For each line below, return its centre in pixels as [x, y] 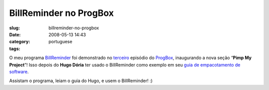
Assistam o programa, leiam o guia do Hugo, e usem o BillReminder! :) [81, 81]
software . [19, 72]
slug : [14, 28]
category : [20, 42]
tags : [15, 48]
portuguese [60, 42]
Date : [15, 34]
